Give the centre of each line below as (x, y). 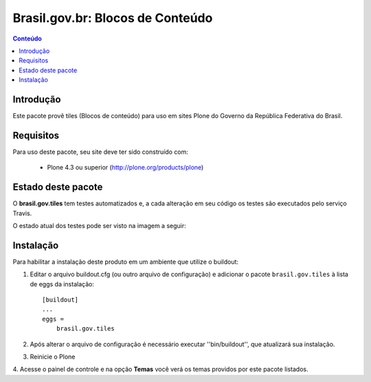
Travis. (22, 213)
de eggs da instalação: (62, 284)
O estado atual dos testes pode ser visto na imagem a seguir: (100, 226)
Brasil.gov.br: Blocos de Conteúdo (113, 18)
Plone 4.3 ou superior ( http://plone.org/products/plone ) (125, 168)
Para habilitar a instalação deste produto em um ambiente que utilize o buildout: (126, 262)
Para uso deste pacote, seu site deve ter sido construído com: (100, 152)
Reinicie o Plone (53, 357)
